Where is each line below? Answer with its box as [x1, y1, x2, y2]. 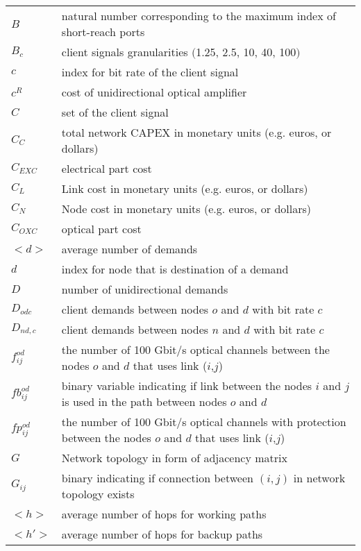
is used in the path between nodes [61, 393, 227, 409]
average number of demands [61, 241, 198, 257]
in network [293, 470, 346, 486]
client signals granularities [61, 44, 188, 60]
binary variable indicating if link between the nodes [61, 378, 312, 393]
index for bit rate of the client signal [61, 64, 239, 80]
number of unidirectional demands [61, 281, 228, 297]
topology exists [61, 486, 135, 502]
